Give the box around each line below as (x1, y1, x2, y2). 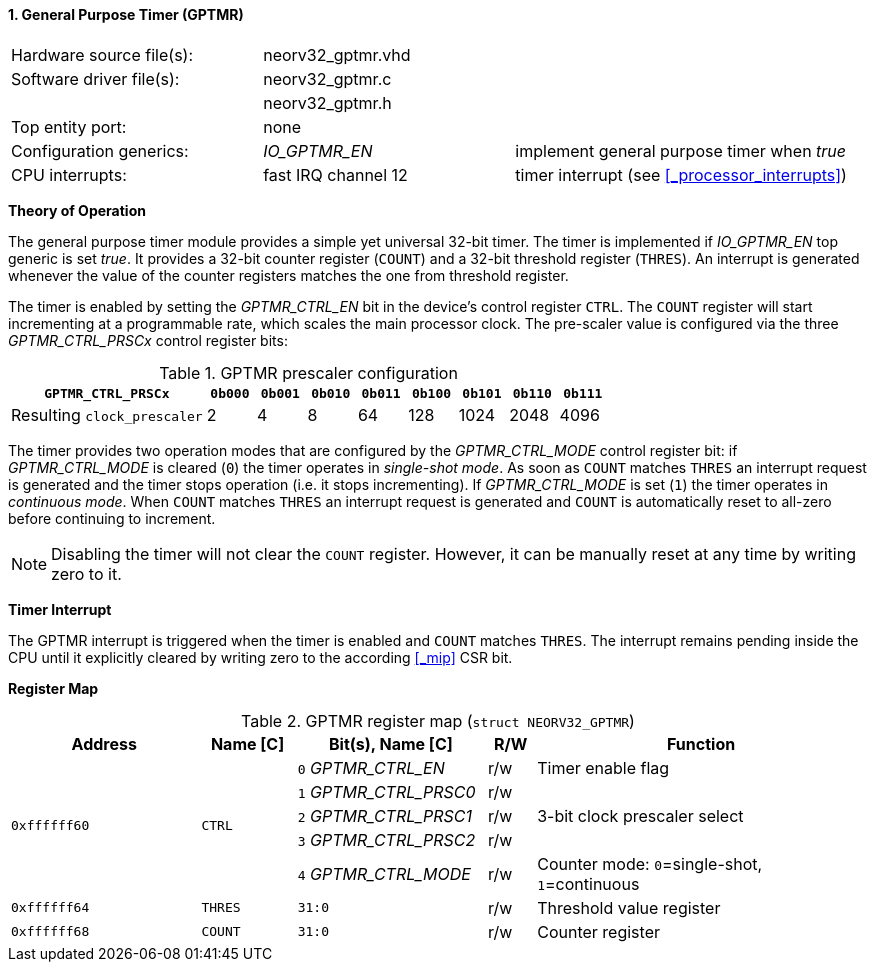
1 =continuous (537, 873, 640, 894)
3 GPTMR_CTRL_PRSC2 (297, 829, 476, 850)
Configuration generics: (11, 140, 189, 161)
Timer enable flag (537, 757, 670, 778)
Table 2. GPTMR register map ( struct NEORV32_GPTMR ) (241, 710, 635, 731)
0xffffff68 (11, 924, 90, 940)
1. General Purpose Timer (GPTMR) (8, 6, 244, 23)
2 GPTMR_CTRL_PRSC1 (297, 805, 473, 826)
